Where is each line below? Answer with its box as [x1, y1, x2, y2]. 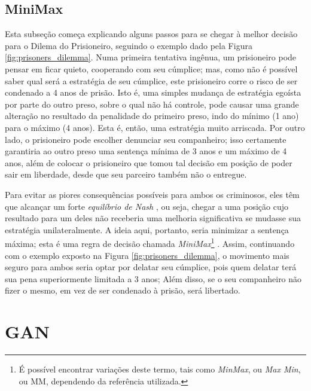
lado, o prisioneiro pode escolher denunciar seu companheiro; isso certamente [5, 133, 286, 145]
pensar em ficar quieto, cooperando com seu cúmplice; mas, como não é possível [5, 62, 298, 75]
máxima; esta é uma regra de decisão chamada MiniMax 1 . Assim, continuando [5, 236, 295, 249]
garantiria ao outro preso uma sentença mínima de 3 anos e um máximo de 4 [5, 145, 287, 157]
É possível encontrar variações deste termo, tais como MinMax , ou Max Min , [19, 363, 301, 375]
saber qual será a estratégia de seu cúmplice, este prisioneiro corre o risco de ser [5, 74, 298, 87]
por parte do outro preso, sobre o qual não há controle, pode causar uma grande [5, 97, 299, 110]
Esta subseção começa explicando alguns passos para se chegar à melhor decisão [5, 28, 298, 40]
